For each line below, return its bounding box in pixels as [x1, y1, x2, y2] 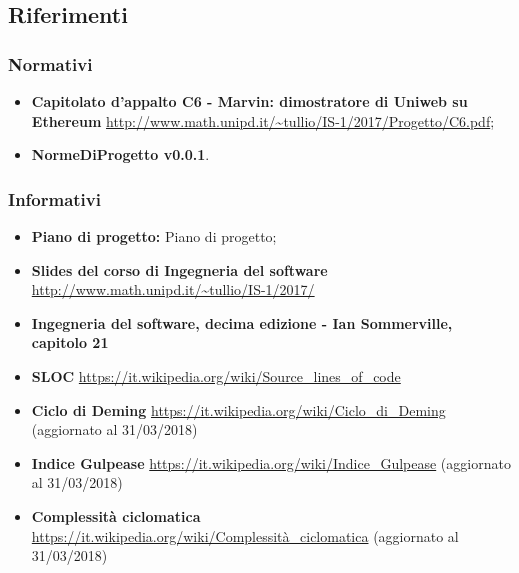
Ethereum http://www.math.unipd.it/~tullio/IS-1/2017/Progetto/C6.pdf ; [31, 110, 495, 131]
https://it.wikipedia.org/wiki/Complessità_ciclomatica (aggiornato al [31, 525, 459, 546]
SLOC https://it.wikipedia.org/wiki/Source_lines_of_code [31, 365, 401, 386]
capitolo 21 [31, 332, 109, 353]
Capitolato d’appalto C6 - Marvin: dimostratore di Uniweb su [31, 91, 468, 111]
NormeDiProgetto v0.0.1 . [31, 144, 210, 165]
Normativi [8, 51, 93, 76]
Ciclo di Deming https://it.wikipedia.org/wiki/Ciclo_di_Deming [31, 399, 446, 420]
